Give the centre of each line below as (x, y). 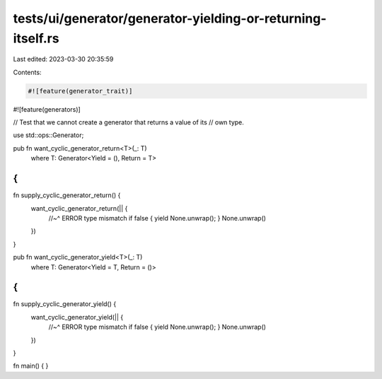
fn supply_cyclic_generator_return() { (67, 195)
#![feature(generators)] (47, 109)
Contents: (27, 72)
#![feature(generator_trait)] (80, 91)
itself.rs (36, 38)
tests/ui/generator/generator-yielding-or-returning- (170, 18)
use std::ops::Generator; (48, 135)
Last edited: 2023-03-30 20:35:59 (63, 59)
